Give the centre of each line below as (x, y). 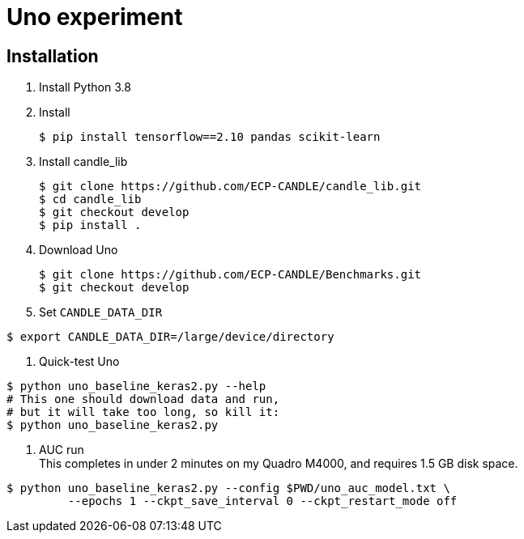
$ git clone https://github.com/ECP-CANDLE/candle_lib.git (230, 187)
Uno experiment (95, 17)
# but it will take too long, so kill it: (143, 412)
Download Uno (79, 250)
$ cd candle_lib (90, 199)
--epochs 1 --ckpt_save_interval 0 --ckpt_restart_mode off (262, 501)
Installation (53, 56)
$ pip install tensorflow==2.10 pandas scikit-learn (210, 137)
